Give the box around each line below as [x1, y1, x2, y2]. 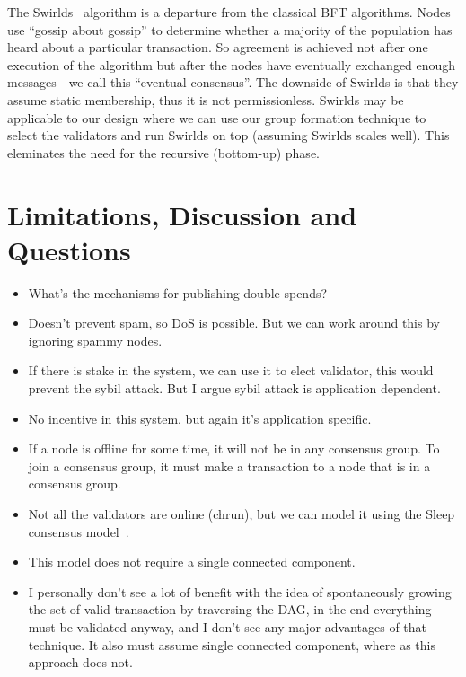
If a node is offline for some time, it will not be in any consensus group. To [28, 439, 440, 458]
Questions [7, 231, 131, 268]
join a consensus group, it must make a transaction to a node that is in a [28, 456, 431, 475]
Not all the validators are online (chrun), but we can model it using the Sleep [28, 505, 455, 523]
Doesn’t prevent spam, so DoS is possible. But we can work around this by [28, 313, 440, 332]
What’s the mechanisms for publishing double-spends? [28, 283, 328, 302]
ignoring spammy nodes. [28, 330, 163, 349]
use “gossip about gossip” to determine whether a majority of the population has [7, 20, 453, 39]
